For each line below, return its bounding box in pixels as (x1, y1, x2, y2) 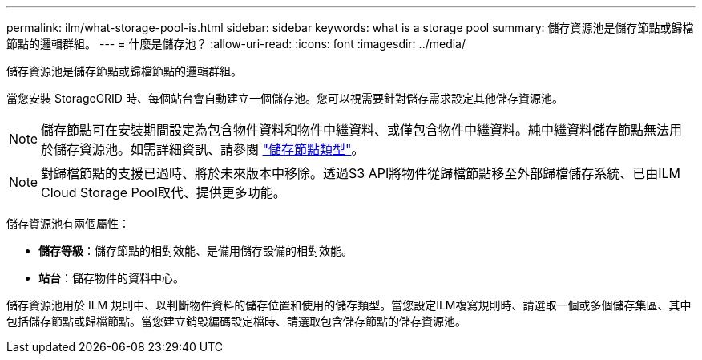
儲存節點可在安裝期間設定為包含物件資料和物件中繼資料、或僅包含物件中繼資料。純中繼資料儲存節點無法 (41, 122, 670, 138)
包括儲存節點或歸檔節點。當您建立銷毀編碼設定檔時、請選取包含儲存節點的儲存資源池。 (6, 314, 466, 328)
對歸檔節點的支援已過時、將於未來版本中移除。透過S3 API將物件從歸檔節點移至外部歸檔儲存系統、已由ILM (41, 165, 681, 181)
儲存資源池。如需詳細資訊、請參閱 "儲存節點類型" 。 (54, 141, 365, 157)
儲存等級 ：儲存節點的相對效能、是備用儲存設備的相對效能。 (38, 244, 353, 257)
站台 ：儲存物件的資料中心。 (38, 271, 184, 285)
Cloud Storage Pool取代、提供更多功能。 (41, 184, 286, 200)
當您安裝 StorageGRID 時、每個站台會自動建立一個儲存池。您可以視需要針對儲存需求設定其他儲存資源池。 (6, 91, 563, 105)
